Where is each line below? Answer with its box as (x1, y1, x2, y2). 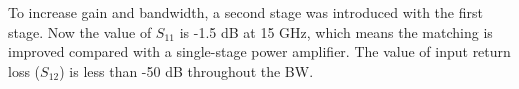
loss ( (8, 60, 41, 81)
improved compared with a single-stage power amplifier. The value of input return (8, 41, 511, 62)
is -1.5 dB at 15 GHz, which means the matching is (179, 21, 493, 42)
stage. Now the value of (8, 21, 152, 42)
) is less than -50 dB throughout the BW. (59, 60, 314, 81)
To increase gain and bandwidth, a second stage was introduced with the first (8, 2, 483, 22)
